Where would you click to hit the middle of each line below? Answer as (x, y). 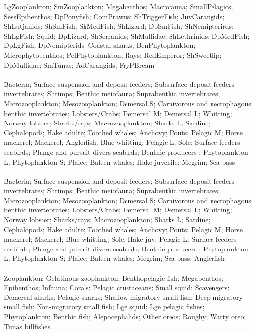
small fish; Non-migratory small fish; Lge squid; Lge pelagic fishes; (104, 307)
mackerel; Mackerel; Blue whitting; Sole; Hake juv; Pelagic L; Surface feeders (120, 239)
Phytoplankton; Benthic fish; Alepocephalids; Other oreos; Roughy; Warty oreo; (125, 316)
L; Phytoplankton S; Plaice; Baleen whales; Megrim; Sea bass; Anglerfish (114, 258)
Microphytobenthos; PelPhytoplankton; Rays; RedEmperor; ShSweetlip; (113, 55)
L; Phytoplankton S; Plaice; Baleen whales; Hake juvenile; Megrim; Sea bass (120, 161)
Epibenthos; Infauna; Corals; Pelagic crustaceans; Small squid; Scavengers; (117, 287)
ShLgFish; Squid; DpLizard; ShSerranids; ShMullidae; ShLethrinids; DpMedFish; (127, 35)
